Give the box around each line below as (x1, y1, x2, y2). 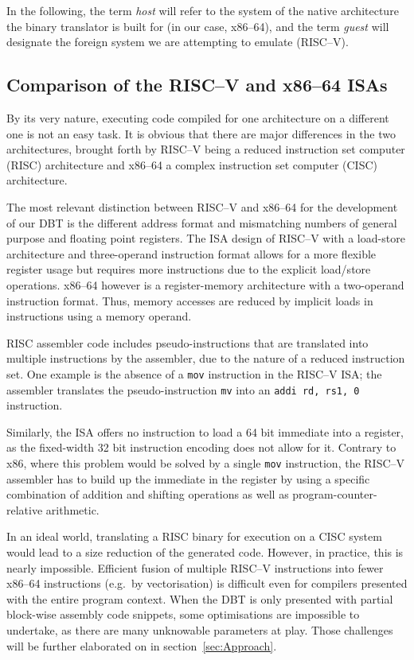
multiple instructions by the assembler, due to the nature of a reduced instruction (6, 350, 405, 367)
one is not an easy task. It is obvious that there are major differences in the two (6, 125, 396, 142)
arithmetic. (45, 501, 100, 518)
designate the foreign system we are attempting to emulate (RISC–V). (6, 33, 349, 50)
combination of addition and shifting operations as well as (6, 486, 289, 503)
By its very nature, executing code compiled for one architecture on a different (6, 109, 389, 126)
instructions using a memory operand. (6, 308, 192, 324)
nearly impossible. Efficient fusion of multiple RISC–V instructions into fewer (6, 559, 384, 576)
